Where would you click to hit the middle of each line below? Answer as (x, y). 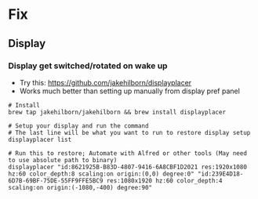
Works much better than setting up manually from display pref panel (130, 91)
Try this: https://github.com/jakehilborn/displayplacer (105, 82)
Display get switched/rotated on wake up (88, 66)
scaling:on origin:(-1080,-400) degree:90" (80, 187)
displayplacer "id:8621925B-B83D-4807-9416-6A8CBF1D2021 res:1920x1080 (127, 167)
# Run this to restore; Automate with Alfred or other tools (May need (127, 153)
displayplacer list (40, 139)
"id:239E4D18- (220, 174)
